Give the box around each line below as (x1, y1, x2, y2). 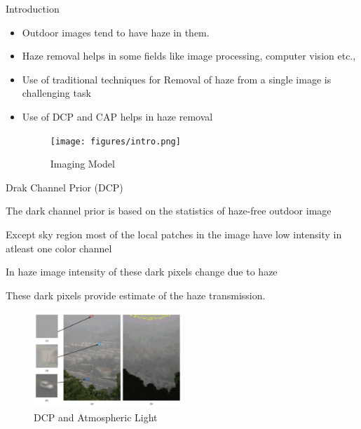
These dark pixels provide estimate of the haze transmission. (6, 287, 266, 302)
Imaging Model (50, 156, 115, 171)
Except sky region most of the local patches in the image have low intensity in (6, 227, 342, 241)
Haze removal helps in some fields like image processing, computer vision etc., (22, 48, 356, 63)
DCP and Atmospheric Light (34, 409, 158, 424)
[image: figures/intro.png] (50, 136, 181, 147)
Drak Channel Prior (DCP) (6, 179, 123, 194)
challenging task (22, 86, 91, 100)
